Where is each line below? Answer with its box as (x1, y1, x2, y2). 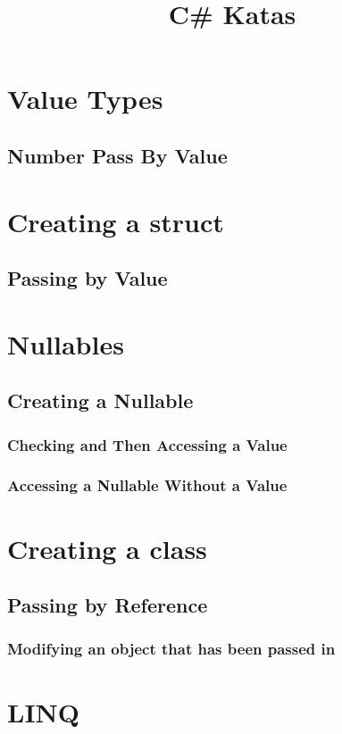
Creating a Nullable (7, 387, 194, 414)
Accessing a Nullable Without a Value (7, 474, 288, 496)
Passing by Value (7, 264, 168, 292)
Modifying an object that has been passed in (7, 638, 336, 660)
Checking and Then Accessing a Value (7, 433, 288, 455)
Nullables (7, 325, 124, 362)
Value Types (7, 80, 163, 117)
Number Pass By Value (7, 141, 228, 169)
